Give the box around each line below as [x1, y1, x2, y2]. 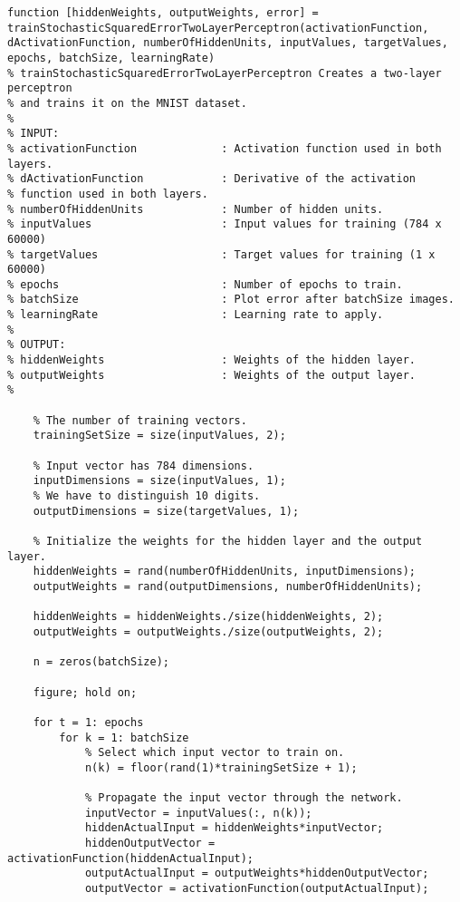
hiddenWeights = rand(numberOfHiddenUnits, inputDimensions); [33, 565, 417, 578]
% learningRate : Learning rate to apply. [7, 308, 384, 322]
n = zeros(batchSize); [33, 655, 169, 669]
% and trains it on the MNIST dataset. [7, 96, 247, 110]
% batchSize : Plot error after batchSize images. [7, 293, 455, 306]
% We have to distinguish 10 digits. [33, 490, 261, 502]
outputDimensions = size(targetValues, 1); [33, 504, 300, 518]
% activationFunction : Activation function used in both [7, 141, 442, 155]
